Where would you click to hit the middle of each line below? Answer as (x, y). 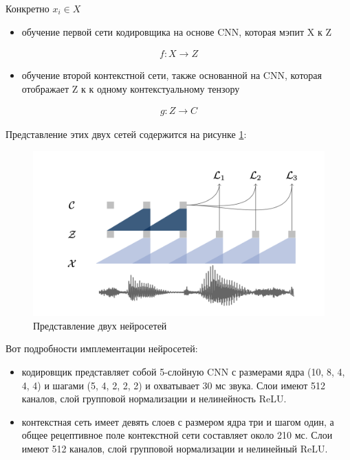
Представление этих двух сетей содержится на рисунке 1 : (126, 134)
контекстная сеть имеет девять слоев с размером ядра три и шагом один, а (178, 421)
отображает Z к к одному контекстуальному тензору (131, 88)
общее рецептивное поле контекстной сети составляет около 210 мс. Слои (177, 435)
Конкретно (28, 8)
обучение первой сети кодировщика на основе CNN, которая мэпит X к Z (177, 31)
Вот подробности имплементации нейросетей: (102, 348)
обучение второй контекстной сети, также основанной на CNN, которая (172, 75)
